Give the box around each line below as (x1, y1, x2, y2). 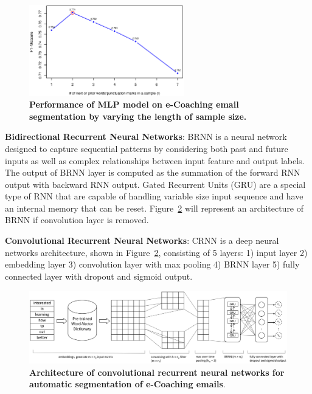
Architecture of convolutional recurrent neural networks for (29, 365, 285, 378)
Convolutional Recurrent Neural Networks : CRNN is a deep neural (5, 234, 279, 247)
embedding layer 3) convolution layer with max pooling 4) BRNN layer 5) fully (5, 258, 300, 271)
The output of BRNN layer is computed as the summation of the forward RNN (5, 166, 300, 179)
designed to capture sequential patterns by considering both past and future (5, 142, 288, 154)
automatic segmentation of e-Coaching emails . (29, 378, 226, 390)
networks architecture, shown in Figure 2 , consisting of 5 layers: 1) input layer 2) (5, 246, 308, 258)
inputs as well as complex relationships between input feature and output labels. (5, 154, 305, 167)
